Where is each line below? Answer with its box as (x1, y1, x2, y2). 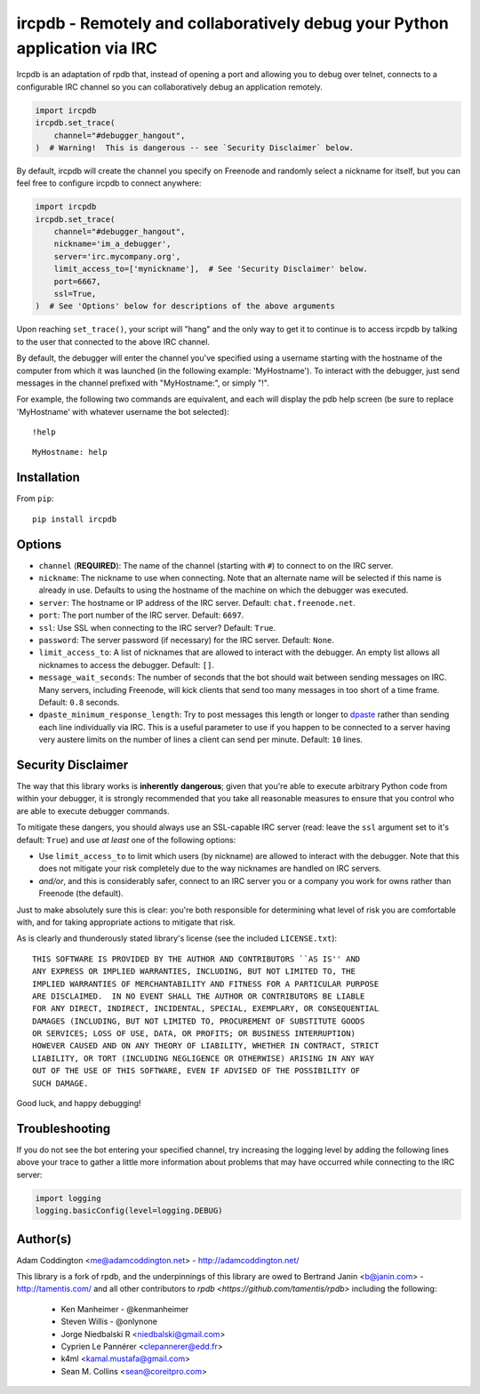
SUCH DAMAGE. (32, 1078, 89, 1088)
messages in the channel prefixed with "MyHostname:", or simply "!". (16, 378, 270, 388)
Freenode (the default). (38, 888, 124, 899)
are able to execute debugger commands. (16, 805, 171, 816)
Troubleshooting (16, 1120, 111, 1136)
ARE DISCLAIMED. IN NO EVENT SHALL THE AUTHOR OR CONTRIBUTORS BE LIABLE (32, 991, 365, 1001)
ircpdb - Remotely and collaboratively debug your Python (16, 13, 449, 33)
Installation (16, 470, 80, 485)
